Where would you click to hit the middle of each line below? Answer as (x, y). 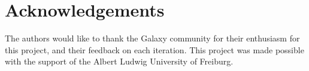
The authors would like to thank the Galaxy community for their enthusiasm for (152, 38)
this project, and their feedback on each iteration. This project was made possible (154, 49)
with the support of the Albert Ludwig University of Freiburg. (119, 61)
